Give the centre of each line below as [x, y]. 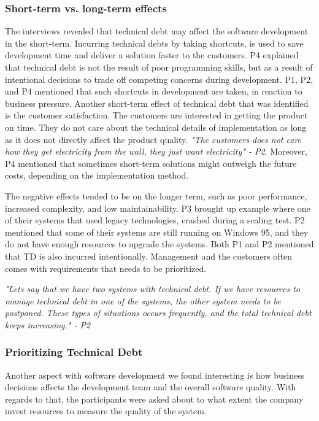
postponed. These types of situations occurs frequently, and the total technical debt [158, 313]
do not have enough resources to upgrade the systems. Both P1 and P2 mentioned [159, 244]
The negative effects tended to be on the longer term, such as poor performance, [156, 195]
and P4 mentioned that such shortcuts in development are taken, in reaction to [154, 91]
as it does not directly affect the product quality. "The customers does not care [153, 139]
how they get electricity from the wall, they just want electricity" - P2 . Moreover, [156, 151]
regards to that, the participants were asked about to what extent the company [154, 399]
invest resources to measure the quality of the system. [106, 411]
